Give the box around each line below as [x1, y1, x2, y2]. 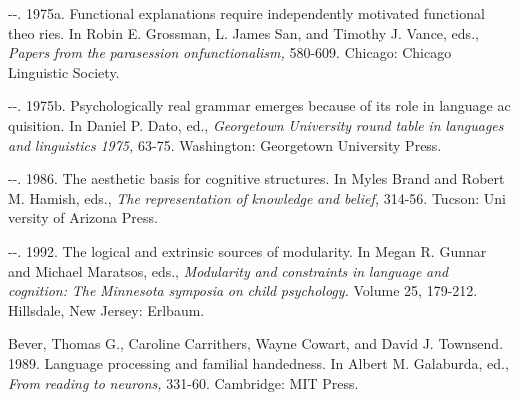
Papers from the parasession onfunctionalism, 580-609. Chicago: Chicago [8, 42, 452, 63]
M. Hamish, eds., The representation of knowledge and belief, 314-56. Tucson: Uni [8, 187, 506, 208]
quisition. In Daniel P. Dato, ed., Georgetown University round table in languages [8, 114, 504, 135]
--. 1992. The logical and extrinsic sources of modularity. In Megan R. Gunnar [8, 240, 487, 261]
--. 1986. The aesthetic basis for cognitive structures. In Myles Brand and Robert [8, 168, 505, 189]
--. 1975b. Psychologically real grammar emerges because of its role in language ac [8, 95, 511, 116]
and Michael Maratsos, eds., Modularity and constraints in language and [8, 260, 449, 281]
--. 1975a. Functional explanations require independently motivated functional [8, 3, 485, 23]
